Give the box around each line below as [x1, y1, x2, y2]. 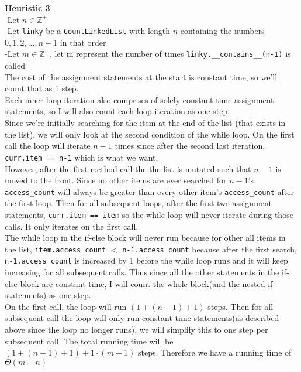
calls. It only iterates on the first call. [5, 220, 139, 232]
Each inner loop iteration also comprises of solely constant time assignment [5, 93, 274, 105]
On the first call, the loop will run [5, 300, 127, 312]
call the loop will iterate [5, 139, 91, 152]
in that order [60, 36, 106, 48]
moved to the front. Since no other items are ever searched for [5, 174, 227, 186]
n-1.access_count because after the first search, [122, 243, 297, 255]
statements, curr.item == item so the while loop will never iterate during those [5, 208, 293, 220]
